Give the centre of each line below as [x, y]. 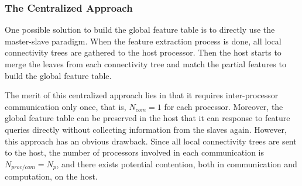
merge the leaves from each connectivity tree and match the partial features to [145, 64]
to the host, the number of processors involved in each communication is [135, 152]
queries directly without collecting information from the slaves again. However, [146, 129]
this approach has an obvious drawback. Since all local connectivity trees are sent [151, 141]
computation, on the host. [51, 176]
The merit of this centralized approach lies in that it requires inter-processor [142, 95]
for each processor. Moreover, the [224, 106]
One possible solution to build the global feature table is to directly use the [140, 30]
